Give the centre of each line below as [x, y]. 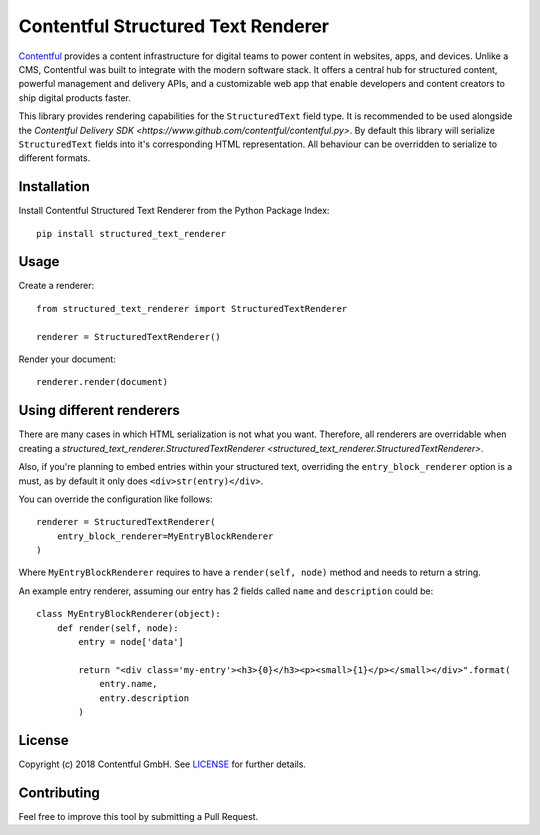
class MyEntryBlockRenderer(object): [129, 614]
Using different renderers [99, 410]
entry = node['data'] [131, 642]
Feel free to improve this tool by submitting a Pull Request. [138, 816]
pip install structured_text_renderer [131, 233]
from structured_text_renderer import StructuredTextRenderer [192, 308]
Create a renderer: [56, 286]
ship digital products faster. [75, 97]
